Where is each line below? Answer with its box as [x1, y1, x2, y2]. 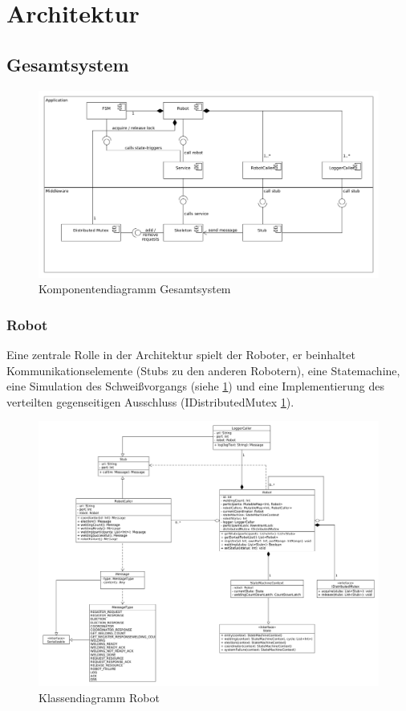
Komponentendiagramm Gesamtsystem [39, 280, 231, 297]
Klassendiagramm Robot [39, 689, 160, 706]
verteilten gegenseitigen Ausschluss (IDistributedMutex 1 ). [6, 393, 294, 410]
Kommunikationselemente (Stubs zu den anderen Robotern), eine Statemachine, [6, 362, 400, 378]
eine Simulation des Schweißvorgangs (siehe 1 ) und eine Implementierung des [6, 378, 384, 394]
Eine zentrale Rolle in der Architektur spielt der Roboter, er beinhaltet [6, 346, 355, 363]
